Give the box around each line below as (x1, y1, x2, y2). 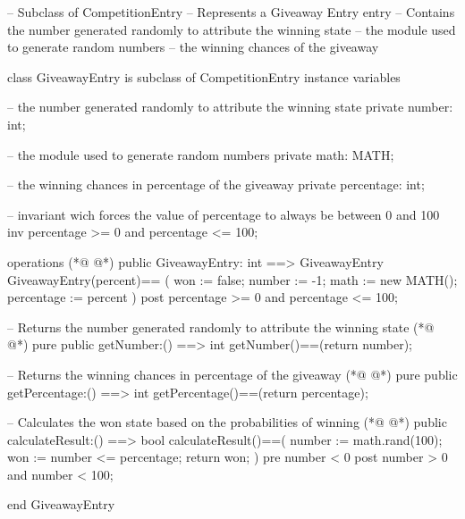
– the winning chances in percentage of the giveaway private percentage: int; (7, 175, 425, 194)
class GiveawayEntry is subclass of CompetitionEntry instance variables (7, 67, 401, 86)
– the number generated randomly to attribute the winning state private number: (7, 97, 453, 116)
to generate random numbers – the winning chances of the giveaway (7, 38, 379, 56)
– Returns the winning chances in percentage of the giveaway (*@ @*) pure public (7, 364, 458, 383)
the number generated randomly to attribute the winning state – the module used (7, 20, 456, 38)
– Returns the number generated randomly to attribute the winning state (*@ (7, 317, 435, 336)
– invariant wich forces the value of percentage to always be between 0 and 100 (7, 205, 440, 223)
